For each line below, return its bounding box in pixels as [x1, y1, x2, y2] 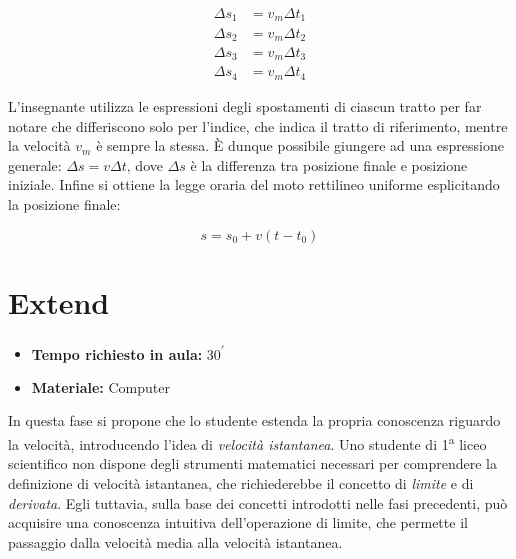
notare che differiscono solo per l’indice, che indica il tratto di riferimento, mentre [8, 115, 508, 136]
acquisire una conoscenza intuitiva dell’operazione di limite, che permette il [8, 512, 468, 533]
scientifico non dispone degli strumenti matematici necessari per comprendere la [8, 453, 497, 474]
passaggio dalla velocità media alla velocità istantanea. [8, 531, 343, 552]
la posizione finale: [8, 193, 121, 214]
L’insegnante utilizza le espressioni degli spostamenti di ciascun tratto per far [8, 95, 482, 116]
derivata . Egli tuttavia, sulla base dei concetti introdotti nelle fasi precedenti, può [8, 492, 508, 513]
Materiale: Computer [31, 376, 170, 397]
